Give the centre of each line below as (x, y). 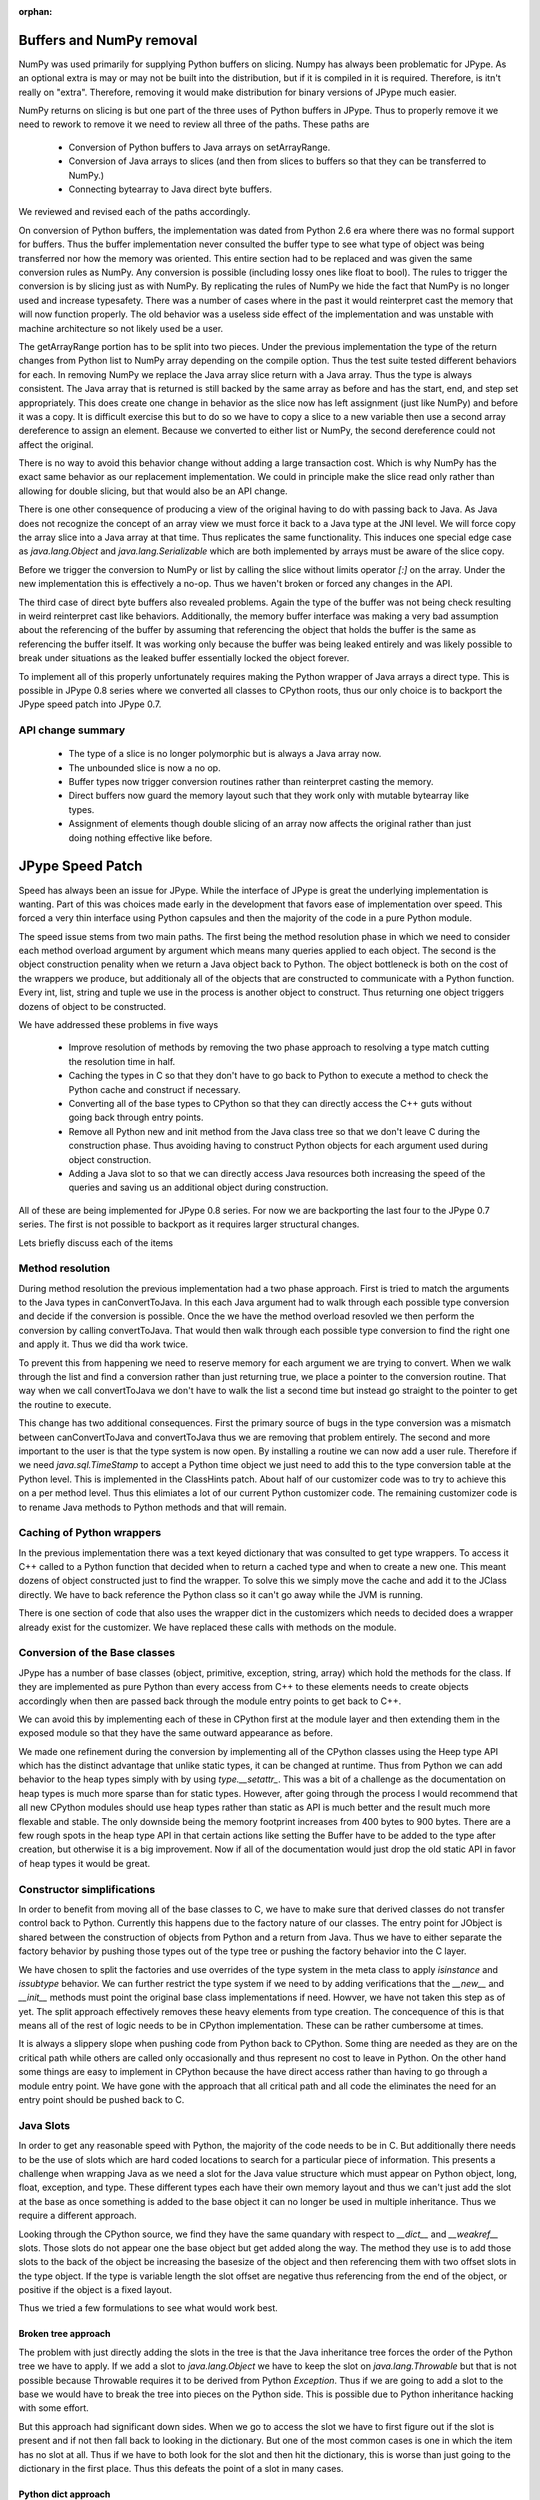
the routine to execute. (65, 1404)
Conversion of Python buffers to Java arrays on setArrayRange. (199, 147)
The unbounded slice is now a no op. (144, 767)
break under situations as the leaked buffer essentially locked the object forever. (184, 658)
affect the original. (56, 444)
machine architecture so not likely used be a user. (121, 328)
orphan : (35, 11)
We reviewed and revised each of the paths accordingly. (134, 212)
